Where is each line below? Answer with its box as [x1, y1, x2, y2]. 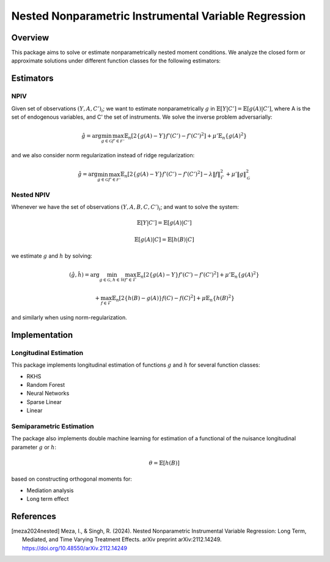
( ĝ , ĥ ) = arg [69, 271, 100, 279]
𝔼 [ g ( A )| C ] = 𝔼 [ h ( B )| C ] [134, 236, 195, 243]
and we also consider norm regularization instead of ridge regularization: [11, 152, 195, 159]
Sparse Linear [26, 398, 62, 405]
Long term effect [26, 495, 69, 503]
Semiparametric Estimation [11, 422, 94, 431]
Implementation [11, 329, 73, 340]
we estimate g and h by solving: [11, 252, 93, 260]
